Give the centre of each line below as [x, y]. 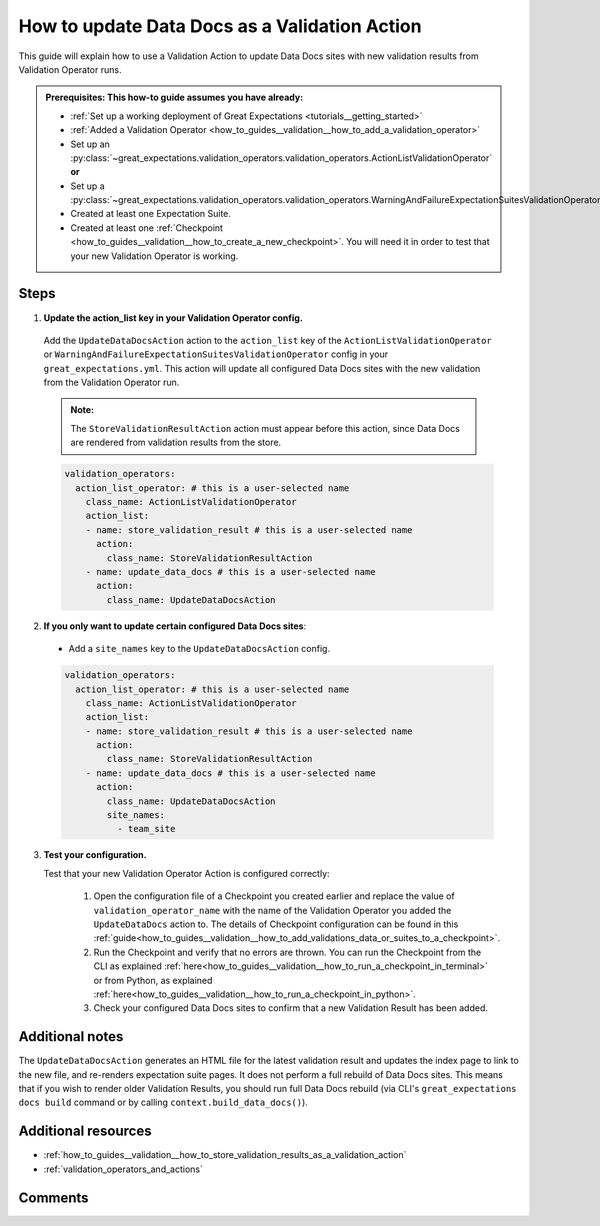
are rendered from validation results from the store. [176, 442]
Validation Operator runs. [70, 69]
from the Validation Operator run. [111, 382]
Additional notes [71, 1036]
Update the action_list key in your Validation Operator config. [173, 317]
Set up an [90, 144]
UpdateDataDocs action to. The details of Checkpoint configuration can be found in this [276, 924]
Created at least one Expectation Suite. [151, 214]
